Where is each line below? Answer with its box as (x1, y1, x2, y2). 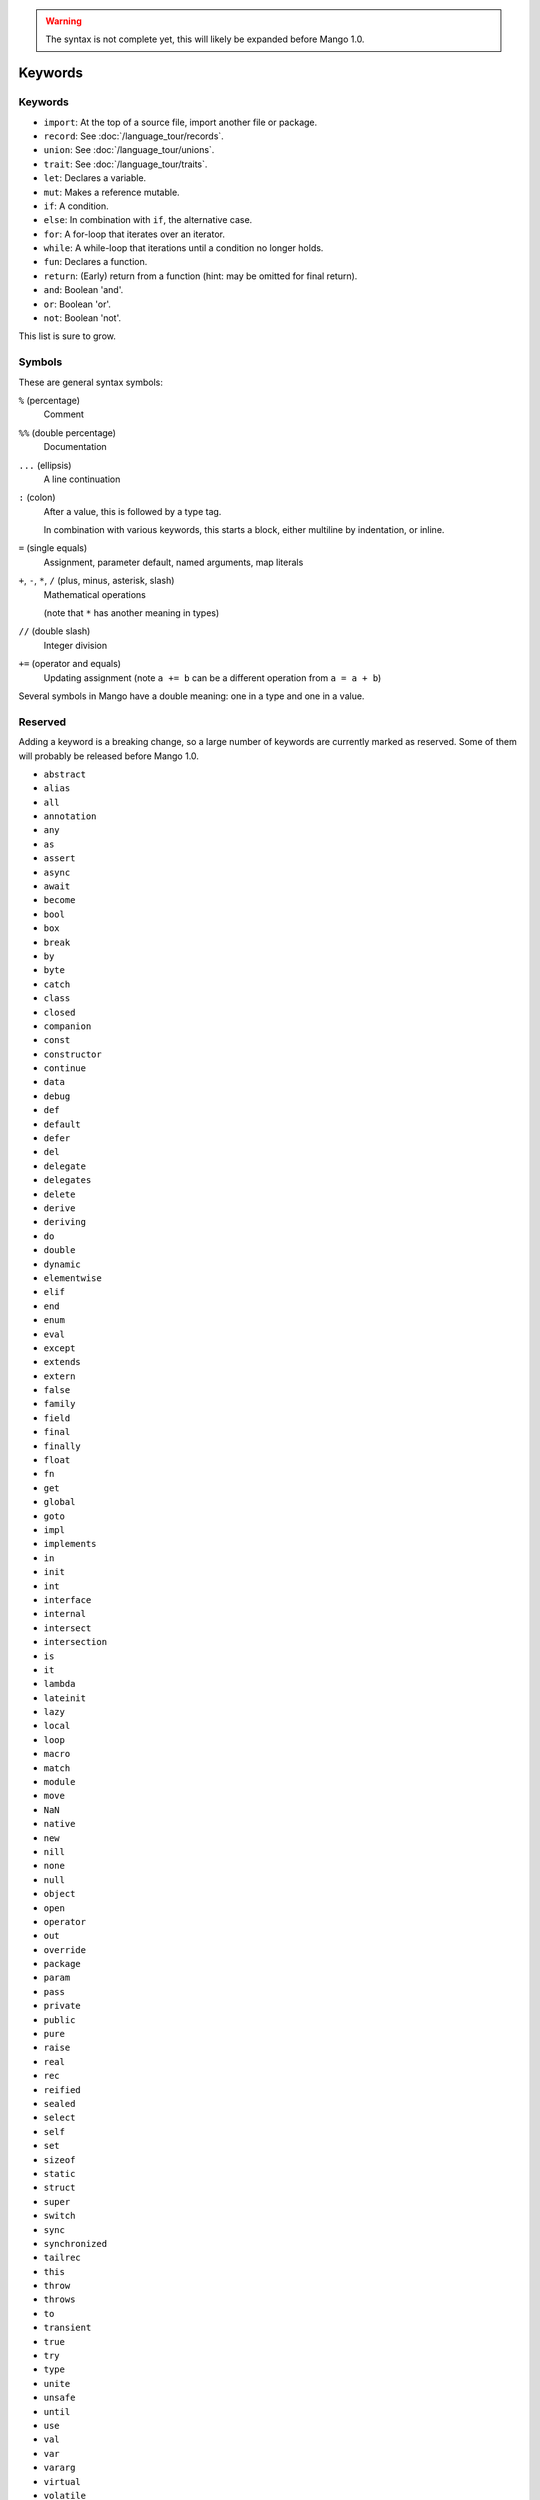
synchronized (43, 2238, 108, 2249)
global (43, 1496, 76, 1508)
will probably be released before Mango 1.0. (18, 750, 200, 762)
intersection (43, 1636, 108, 1648)
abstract (43, 768, 87, 780)
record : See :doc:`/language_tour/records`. (43, 130, 224, 142)
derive (43, 1203, 76, 1214)
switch (43, 2210, 76, 2222)
